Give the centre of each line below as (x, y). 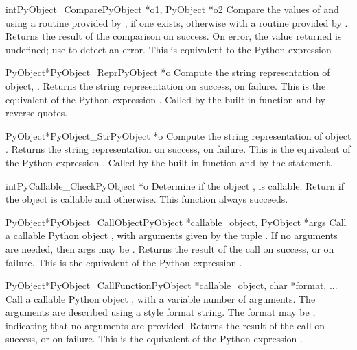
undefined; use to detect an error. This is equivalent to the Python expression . (172, 49)
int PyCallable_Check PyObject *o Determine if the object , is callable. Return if (175, 185)
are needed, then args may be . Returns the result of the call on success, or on (170, 248)
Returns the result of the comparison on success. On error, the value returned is (174, 36)
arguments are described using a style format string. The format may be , (161, 312)
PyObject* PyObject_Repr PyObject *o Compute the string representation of (168, 72)
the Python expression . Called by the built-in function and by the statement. (169, 162)
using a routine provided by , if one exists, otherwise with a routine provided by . (177, 22)
